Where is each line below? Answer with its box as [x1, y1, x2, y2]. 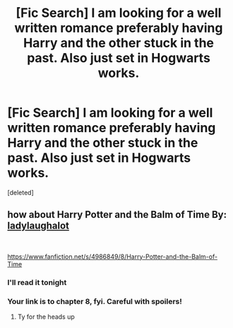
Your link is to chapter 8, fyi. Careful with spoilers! [7, 296, 182, 306]
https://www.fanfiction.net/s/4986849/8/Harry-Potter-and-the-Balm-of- [7, 252, 217, 261]
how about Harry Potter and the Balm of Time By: [7, 209, 227, 221]
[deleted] [7, 188, 34, 197]
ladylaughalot [7, 220, 69, 232]
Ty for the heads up [17, 312, 76, 321]
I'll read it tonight [7, 277, 67, 287]
